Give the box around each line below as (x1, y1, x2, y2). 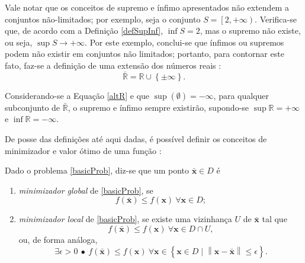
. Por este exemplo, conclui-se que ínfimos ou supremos (85, 36, 284, 48)
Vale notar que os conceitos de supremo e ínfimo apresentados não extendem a (5, 1, 289, 13)
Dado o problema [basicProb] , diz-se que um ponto (5, 164, 189, 177)
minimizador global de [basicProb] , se (18, 184, 153, 196)
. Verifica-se (255, 12, 297, 25)
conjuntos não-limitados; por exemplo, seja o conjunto (5, 12, 201, 25)
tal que (262, 213, 287, 225)
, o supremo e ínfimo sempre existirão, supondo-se (68, 101, 249, 113)
